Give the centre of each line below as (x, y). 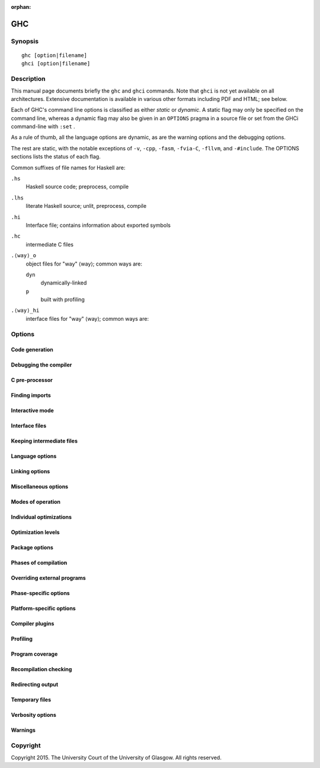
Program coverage (34, 654)
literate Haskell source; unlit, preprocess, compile (86, 206)
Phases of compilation (39, 563)
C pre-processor (32, 380)
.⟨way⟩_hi (25, 311)
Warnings (23, 730)
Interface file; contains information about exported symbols (98, 225)
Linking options (31, 472)
